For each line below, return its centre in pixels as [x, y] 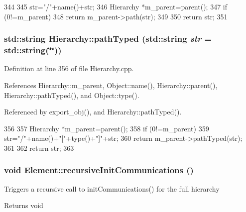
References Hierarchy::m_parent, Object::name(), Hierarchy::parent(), [111, 85]
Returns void [24, 205]
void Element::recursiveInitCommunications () [99, 170]
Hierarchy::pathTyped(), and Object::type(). [72, 95]
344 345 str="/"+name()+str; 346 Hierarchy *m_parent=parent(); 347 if [116, 6]
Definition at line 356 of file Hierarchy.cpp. [69, 68]
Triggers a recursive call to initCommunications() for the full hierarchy [112, 188]
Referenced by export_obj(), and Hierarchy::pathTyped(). [93, 112]
